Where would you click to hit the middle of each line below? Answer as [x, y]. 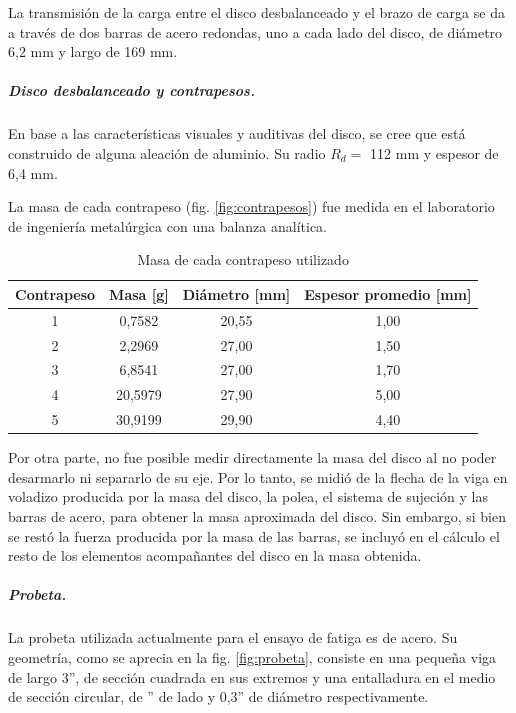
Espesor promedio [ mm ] [388, 293]
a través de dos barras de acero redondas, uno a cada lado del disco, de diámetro [255, 31]
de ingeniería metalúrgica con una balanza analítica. [167, 225]
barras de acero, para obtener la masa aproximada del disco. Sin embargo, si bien [257, 516]
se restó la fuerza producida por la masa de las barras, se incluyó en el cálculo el [254, 535]
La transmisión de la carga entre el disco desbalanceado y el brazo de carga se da [256, 12]
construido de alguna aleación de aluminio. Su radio [167, 152]
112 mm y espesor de [434, 152]
